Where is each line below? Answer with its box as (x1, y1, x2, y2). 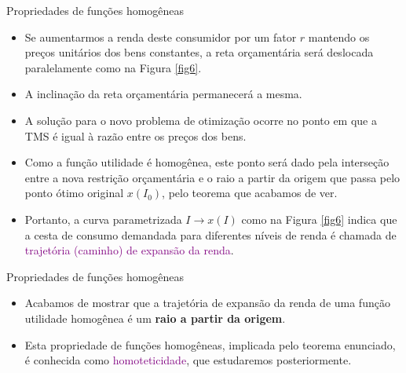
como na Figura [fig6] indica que (241, 210, 397, 227)
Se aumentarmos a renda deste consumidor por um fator (24, 28, 297, 45)
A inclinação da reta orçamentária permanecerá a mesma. (24, 86, 302, 102)
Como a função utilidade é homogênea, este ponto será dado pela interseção (24, 154, 390, 170)
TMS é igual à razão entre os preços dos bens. (24, 127, 247, 144)
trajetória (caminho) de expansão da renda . (24, 242, 234, 258)
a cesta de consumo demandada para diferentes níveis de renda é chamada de (24, 226, 397, 243)
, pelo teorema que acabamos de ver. (162, 185, 338, 201)
